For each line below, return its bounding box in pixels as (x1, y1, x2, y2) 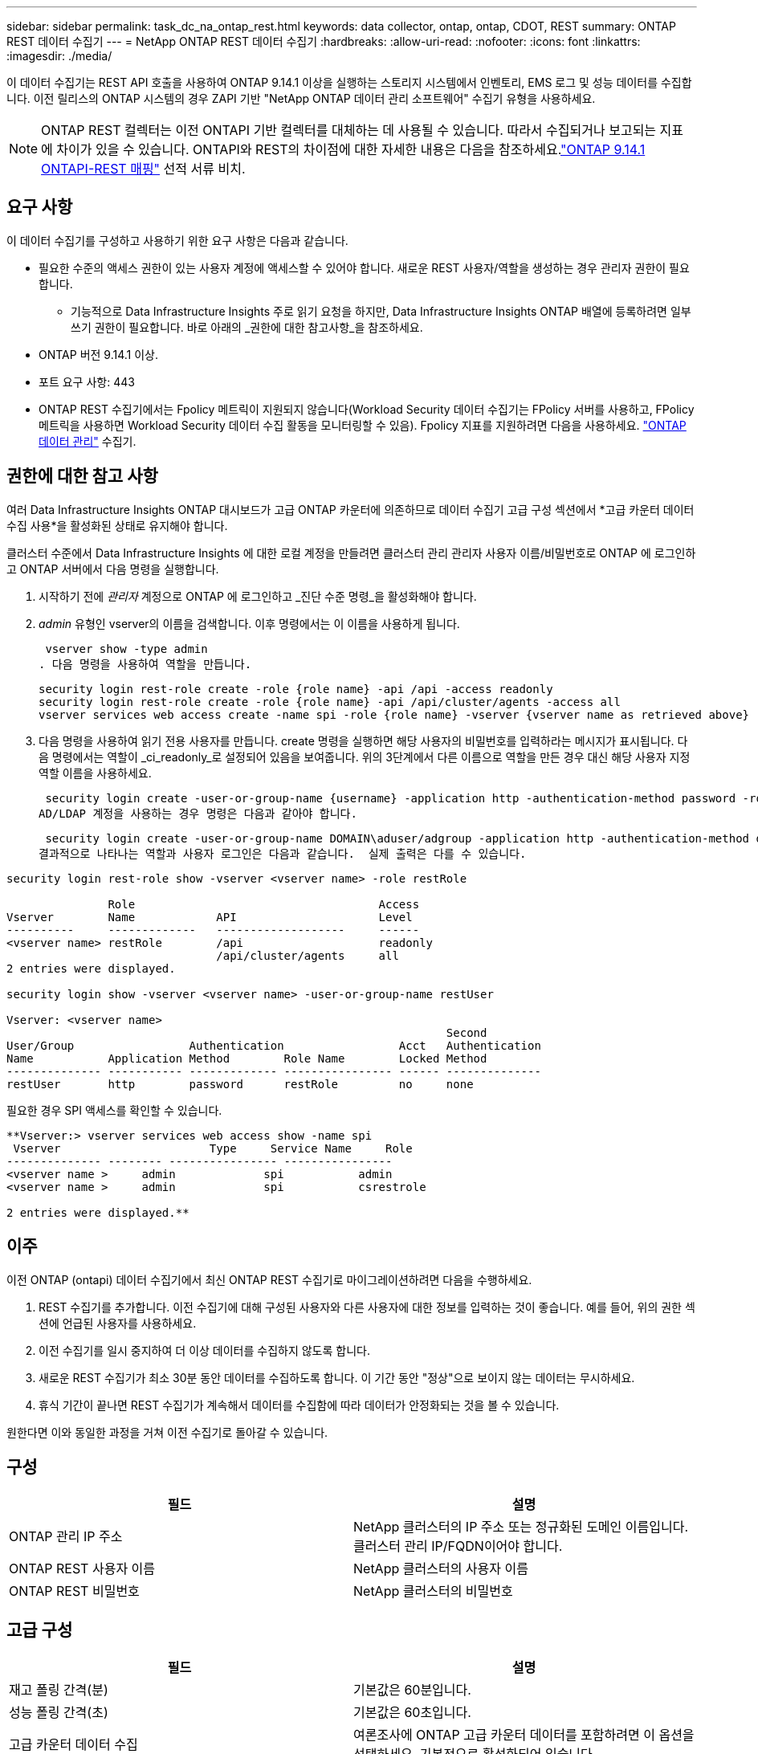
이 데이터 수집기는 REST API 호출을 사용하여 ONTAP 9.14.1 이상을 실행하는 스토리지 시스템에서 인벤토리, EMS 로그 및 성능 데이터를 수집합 (6, 75, 692, 89)
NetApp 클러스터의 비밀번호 (353, 1583, 513, 1600)
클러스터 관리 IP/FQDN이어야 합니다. (353, 1538, 563, 1555)
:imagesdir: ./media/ (6, 49, 112, 63)
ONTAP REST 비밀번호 (9, 1583, 140, 1600)
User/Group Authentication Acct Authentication (6, 1038, 541, 1052)
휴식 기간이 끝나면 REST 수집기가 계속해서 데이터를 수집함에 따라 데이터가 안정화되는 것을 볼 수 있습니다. (39, 1397, 560, 1412)
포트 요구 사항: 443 (39, 374, 135, 389)
